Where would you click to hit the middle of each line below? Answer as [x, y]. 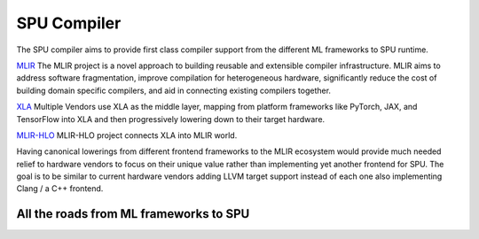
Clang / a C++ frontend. [60, 189]
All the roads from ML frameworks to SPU [133, 214]
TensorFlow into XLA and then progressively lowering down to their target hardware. [171, 119]
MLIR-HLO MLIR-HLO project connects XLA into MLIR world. [127, 135]
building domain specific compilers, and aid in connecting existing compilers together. [174, 90]
